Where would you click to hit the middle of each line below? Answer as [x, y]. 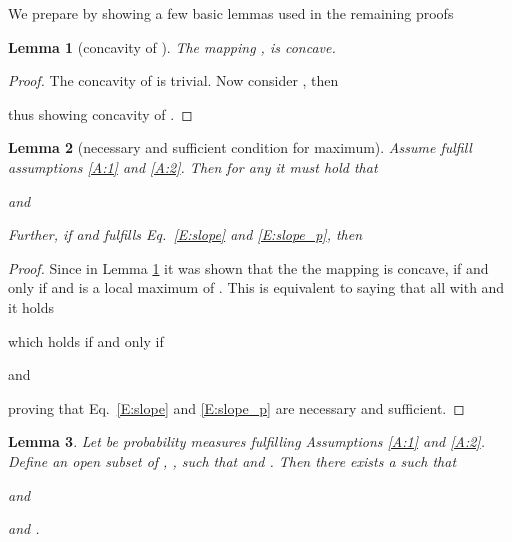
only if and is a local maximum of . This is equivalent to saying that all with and [256, 287]
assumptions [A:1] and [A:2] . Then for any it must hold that [193, 166]
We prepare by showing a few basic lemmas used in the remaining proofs [231, 13]
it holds [31, 306]
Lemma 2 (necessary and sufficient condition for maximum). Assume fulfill [240, 147]
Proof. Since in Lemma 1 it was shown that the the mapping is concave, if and [248, 267]
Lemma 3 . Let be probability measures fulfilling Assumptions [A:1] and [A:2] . [246, 441]
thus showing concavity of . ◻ [100, 113]
